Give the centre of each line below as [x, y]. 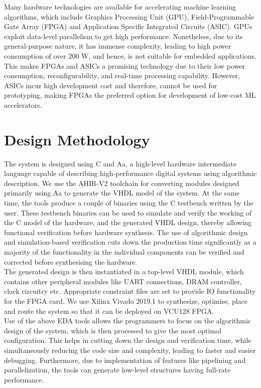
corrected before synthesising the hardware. [71, 261]
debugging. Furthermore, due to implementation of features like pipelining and [125, 360]
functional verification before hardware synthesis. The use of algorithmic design [126, 232]
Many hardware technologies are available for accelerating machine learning [120, 7]
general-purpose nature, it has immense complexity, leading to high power [118, 46]
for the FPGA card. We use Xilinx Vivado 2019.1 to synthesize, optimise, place [126, 301]
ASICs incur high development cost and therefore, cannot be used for [111, 85]
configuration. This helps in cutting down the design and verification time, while [128, 340]
